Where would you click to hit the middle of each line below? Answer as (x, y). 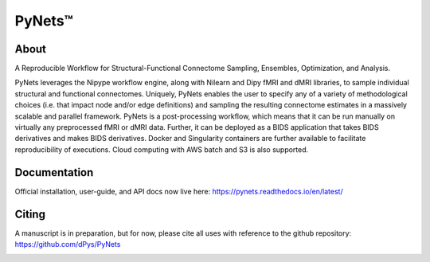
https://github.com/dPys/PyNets (68, 244)
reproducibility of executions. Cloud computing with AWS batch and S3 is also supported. (162, 149)
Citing (30, 214)
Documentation (54, 172)
